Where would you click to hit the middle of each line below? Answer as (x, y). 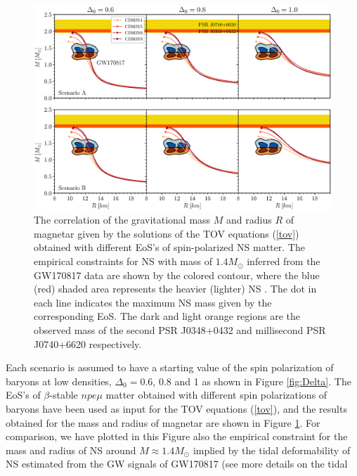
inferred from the (284, 261)
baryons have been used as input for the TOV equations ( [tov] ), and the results (176, 408)
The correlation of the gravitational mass (122, 220)
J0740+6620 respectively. (88, 343)
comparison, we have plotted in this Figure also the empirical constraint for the (177, 436)
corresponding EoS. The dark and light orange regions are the (167, 316)
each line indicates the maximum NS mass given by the (153, 302)
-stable (64, 395)
